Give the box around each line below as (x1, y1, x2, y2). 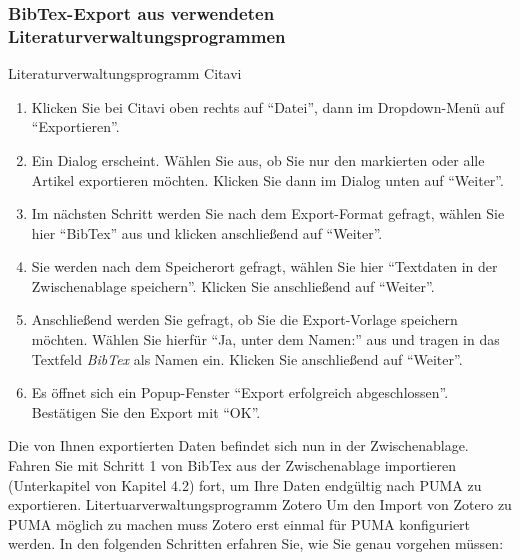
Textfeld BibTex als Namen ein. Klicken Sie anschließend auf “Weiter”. (31, 348, 463, 369)
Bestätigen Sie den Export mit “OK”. (31, 401, 261, 422)
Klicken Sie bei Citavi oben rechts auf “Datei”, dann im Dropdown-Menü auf (31, 96, 505, 117)
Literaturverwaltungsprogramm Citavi (8, 63, 242, 84)
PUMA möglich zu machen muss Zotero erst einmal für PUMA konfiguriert (8, 513, 471, 534)
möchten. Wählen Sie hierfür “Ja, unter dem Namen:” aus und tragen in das (31, 329, 500, 350)
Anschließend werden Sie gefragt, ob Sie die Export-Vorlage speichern (31, 309, 458, 330)
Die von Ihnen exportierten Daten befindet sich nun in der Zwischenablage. (8, 435, 469, 456)
